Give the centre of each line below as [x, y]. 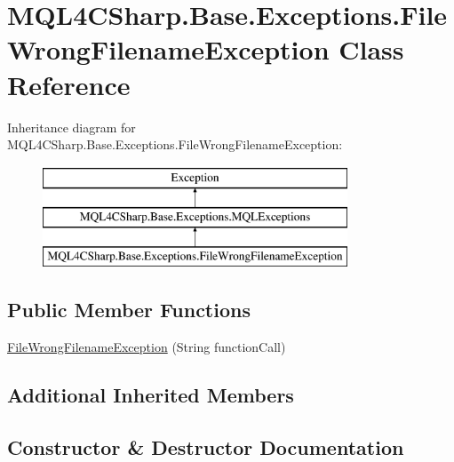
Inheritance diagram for [72, 127]
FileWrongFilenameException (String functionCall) [147, 346]
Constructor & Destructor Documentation [206, 446]
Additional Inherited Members [151, 394]
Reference [69, 84]
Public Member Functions [129, 310]
